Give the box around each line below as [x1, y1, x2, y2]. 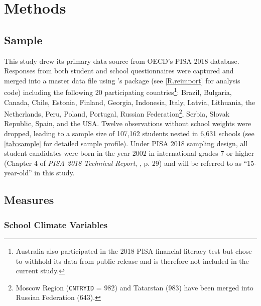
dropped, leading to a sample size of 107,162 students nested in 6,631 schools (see [4, 128, 254, 139]
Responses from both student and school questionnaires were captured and [4, 65, 234, 76]
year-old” [4, 167, 32, 178]
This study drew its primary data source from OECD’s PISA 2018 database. [4, 55, 239, 66]
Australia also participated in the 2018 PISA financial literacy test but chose [16, 246, 252, 256]
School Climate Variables [4, 218, 108, 231]
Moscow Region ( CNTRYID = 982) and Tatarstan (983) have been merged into [16, 282, 253, 292]
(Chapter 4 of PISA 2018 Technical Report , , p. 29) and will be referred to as [4, 157, 242, 168]
